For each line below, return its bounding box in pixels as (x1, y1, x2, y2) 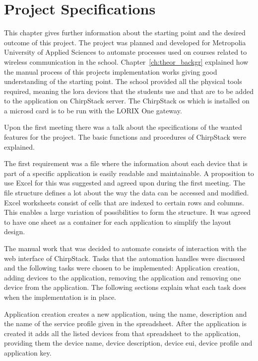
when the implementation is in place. (4, 291, 117, 302)
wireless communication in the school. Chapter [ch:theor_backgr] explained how (4, 56, 249, 67)
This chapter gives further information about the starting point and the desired (4, 27, 246, 38)
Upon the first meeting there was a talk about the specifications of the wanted (4, 122, 242, 132)
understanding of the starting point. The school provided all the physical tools (4, 76, 242, 87)
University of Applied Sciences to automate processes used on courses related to (4, 47, 247, 57)
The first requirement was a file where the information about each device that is (4, 158, 248, 169)
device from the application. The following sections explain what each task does (4, 282, 246, 292)
